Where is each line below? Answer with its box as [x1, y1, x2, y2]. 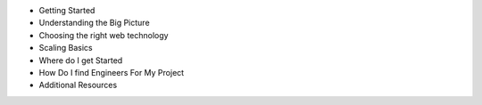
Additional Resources [38, 80, 118, 91]
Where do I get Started [38, 54, 123, 66]
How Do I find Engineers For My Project [38, 67, 185, 77]
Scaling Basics [38, 43, 93, 53]
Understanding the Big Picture [38, 18, 151, 28]
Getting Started [38, 5, 96, 15]
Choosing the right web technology [38, 29, 169, 40]
